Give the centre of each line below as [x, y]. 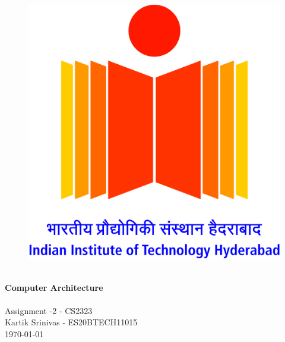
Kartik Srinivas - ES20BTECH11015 [71, 322]
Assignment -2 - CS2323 [49, 310]
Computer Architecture [54, 287]
